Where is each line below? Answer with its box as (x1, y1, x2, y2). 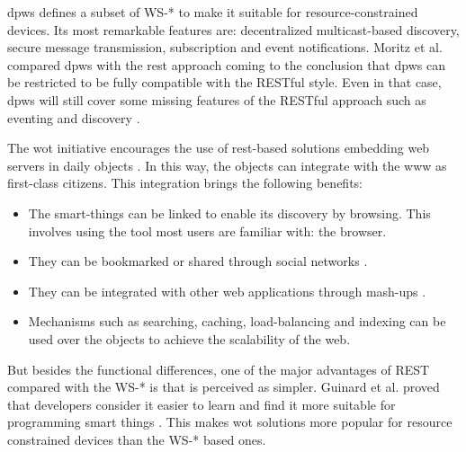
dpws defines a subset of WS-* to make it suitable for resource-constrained (7, 3, 418, 21)
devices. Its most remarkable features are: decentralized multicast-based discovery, (7, 20, 460, 39)
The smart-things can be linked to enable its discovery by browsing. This (28, 203, 431, 222)
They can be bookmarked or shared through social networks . (28, 252, 368, 270)
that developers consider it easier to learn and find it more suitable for (7, 394, 396, 413)
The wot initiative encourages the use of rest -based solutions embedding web (7, 138, 430, 157)
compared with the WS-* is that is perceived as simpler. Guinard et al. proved (7, 377, 440, 396)
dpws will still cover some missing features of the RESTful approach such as (7, 90, 426, 109)
